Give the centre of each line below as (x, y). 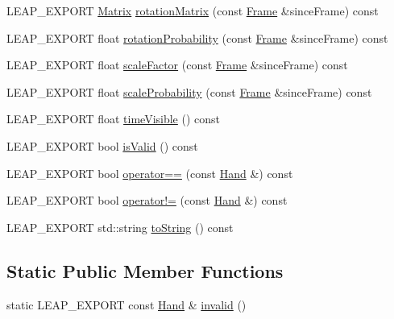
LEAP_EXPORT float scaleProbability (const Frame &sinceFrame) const (189, 91)
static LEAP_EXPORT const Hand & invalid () (126, 304)
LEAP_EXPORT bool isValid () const (102, 145)
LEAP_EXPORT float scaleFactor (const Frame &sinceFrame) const (177, 65)
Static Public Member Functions (145, 270)
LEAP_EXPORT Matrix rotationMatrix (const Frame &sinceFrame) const (193, 10)
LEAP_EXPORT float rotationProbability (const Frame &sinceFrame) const (197, 37)
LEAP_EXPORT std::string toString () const (120, 227)
